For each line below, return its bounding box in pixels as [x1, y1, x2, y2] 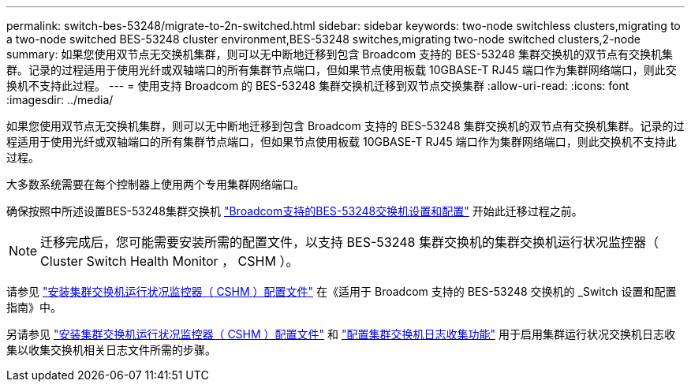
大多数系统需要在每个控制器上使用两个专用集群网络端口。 [6, 177, 304, 191]
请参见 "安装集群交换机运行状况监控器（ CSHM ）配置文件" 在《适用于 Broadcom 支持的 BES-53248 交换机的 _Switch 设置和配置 [6, 285, 677, 298]
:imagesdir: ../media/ [6, 93, 114, 106]
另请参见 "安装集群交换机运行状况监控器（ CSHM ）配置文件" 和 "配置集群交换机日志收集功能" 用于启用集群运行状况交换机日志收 [6, 327, 675, 341]
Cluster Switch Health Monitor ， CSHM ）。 [40, 253, 299, 269]
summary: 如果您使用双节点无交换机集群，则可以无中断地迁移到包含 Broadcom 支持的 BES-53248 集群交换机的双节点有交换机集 [6, 47, 673, 61]
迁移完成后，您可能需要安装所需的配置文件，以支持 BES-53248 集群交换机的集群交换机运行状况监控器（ [40, 234, 659, 250]
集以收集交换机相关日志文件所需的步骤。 [6, 343, 216, 356]
